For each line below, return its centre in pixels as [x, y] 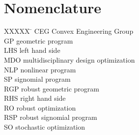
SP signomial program [37, 79]
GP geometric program [39, 40]
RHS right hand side [35, 98]
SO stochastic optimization [45, 127]
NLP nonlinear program [40, 69]
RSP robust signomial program [51, 117]
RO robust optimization [40, 107]
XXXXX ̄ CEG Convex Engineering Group [69, 31]
